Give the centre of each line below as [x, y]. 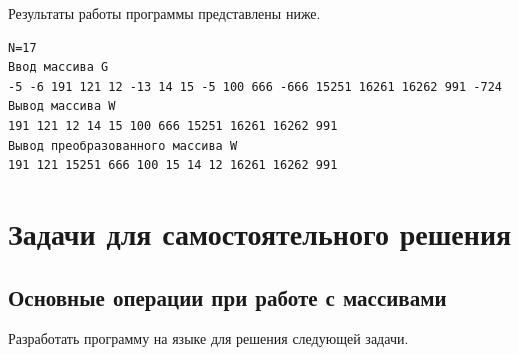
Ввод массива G [58, 67]
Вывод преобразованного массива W [123, 145]
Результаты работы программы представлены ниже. [164, 13]
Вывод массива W [62, 106]
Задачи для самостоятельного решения [260, 232]
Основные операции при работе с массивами [227, 296]
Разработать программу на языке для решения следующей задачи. [208, 338]
